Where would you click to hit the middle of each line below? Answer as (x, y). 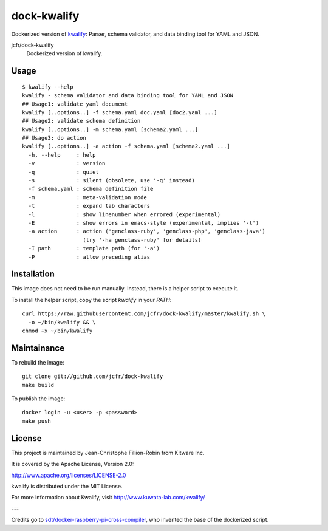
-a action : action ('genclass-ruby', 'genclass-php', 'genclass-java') (147, 231)
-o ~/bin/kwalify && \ (62, 322)
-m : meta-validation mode (87, 197)
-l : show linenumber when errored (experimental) (125, 214)
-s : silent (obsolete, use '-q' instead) (112, 180)
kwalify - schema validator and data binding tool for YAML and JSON (128, 95)
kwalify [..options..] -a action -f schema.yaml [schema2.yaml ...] (126, 146)
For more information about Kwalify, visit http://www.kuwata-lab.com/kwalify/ (108, 498)
